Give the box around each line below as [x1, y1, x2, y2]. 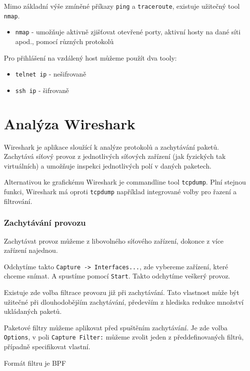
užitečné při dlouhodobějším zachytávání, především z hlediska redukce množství [4, 296, 244, 307]
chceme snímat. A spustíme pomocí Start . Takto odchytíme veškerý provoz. [4, 271, 231, 281]
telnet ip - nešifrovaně [15, 69, 86, 79]
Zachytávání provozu [4, 216, 86, 229]
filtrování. [4, 196, 32, 206]
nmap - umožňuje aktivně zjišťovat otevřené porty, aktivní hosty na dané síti [15, 27, 241, 37]
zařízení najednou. [4, 245, 58, 255]
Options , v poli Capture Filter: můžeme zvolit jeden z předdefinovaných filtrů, [4, 332, 244, 342]
